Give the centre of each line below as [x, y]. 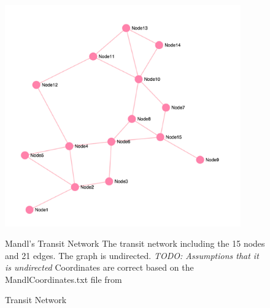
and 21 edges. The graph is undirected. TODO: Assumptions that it [132, 255]
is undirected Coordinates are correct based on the [99, 267]
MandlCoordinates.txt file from [64, 279]
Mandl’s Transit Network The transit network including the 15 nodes [135, 243]
